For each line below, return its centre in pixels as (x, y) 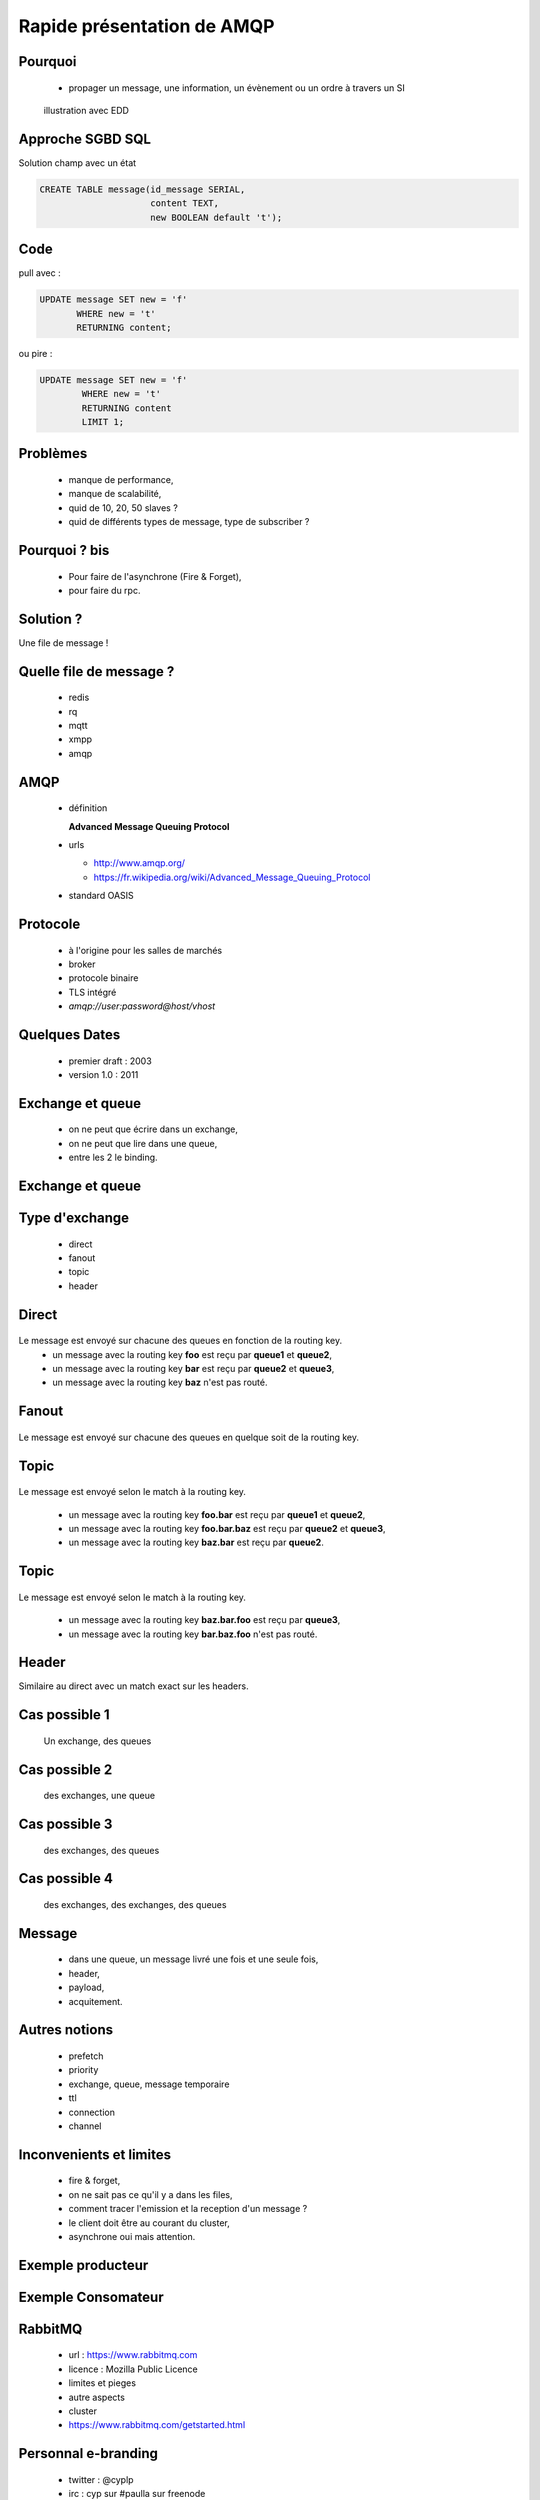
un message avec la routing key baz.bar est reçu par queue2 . (196, 1542)
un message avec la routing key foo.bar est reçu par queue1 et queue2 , (217, 1514)
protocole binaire (103, 978)
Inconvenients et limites (95, 2154)
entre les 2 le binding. (113, 1157)
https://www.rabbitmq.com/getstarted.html (157, 2425)
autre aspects (96, 2397)
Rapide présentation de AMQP (146, 26)
